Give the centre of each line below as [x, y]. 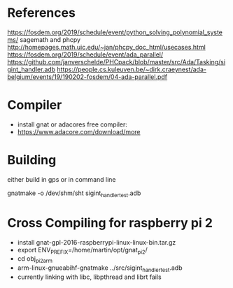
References [41, 13]
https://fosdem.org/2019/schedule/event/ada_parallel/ [85, 55]
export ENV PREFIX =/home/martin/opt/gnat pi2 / [83, 251]
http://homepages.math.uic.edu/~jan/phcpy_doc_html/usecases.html [107, 47]
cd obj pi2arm [35, 260]
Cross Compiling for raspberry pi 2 [110, 223]
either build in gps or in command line [62, 179]
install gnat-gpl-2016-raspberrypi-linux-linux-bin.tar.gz [97, 242]
